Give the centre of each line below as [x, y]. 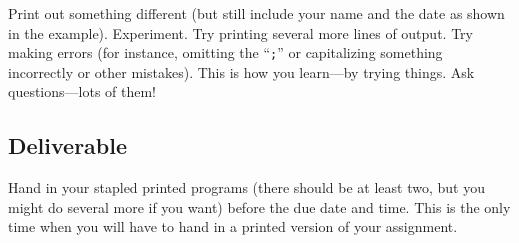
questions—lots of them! [82, 91]
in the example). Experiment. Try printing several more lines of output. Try [240, 32]
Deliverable [68, 145]
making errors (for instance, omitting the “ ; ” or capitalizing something [225, 52]
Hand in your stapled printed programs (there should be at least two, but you [246, 187]
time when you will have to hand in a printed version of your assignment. [233, 226]
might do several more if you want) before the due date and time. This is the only [259, 206]
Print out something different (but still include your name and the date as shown [256, 13]
